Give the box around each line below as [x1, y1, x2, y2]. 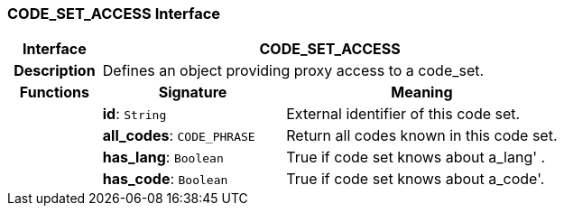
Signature [158, 83, 227, 102]
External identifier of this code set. [286, 105, 521, 124]
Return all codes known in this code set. [286, 126, 558, 145]
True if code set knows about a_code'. [286, 170, 545, 189]
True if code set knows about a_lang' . [286, 148, 546, 167]
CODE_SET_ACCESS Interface [7, 5, 221, 23]
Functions [19, 83, 89, 102]
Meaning [391, 83, 453, 102]
